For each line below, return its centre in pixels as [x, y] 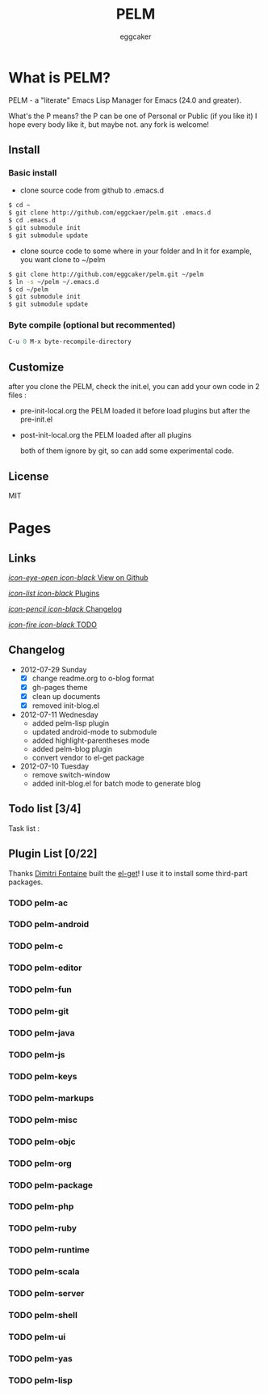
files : [17, 395]
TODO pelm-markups [51, 1098]
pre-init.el [36, 419]
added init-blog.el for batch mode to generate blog [117, 783]
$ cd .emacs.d [32, 220]
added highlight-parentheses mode [91, 740]
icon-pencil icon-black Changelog [65, 608]
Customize [36, 367]
